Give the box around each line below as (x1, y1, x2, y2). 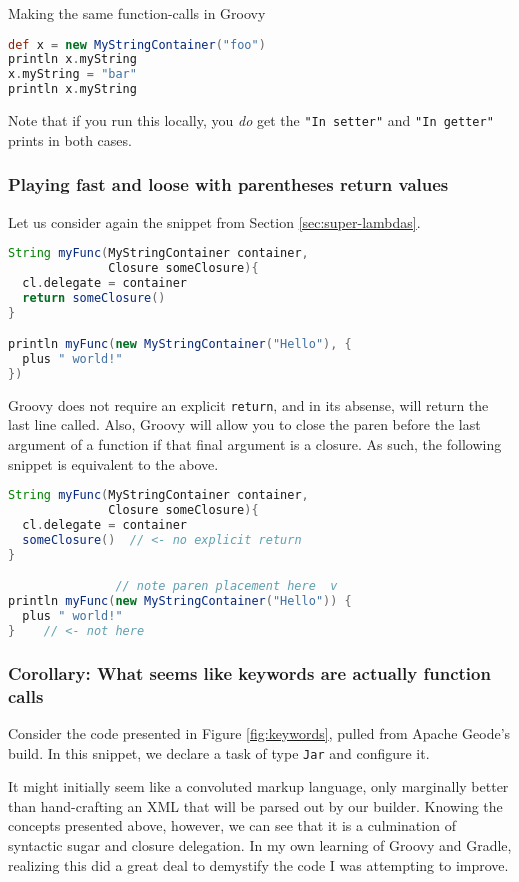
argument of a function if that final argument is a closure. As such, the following (8, 434, 502, 455)
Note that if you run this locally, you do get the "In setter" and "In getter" (8, 110, 494, 131)
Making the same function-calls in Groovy (8, 3, 266, 23)
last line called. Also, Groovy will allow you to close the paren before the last (8, 414, 481, 435)
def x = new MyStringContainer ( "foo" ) (8, 37, 266, 52)
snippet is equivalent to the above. (8, 453, 219, 474)
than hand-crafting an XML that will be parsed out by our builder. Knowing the (8, 795, 503, 816)
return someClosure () (22, 290, 166, 305)
